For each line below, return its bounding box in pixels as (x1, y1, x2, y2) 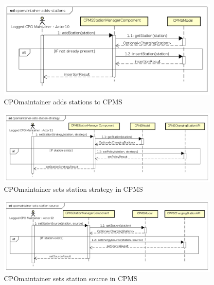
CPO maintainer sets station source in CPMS (4, 273, 138, 284)
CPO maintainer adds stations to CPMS (4, 96, 123, 106)
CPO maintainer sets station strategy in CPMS (4, 184, 143, 194)
